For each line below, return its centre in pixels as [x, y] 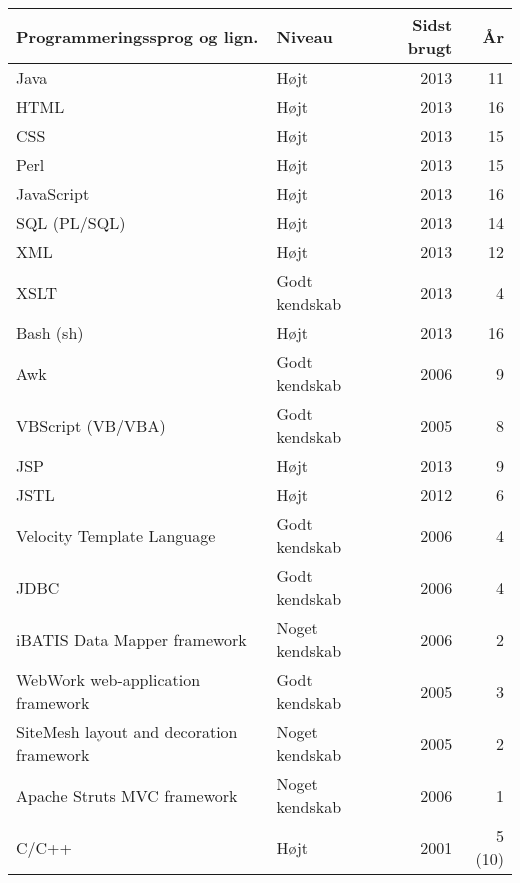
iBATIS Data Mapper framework [131, 639]
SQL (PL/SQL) [71, 222]
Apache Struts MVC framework [127, 795]
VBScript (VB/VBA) [91, 425]
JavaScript [53, 193]
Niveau [304, 36]
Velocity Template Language [116, 535]
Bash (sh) [50, 332]
